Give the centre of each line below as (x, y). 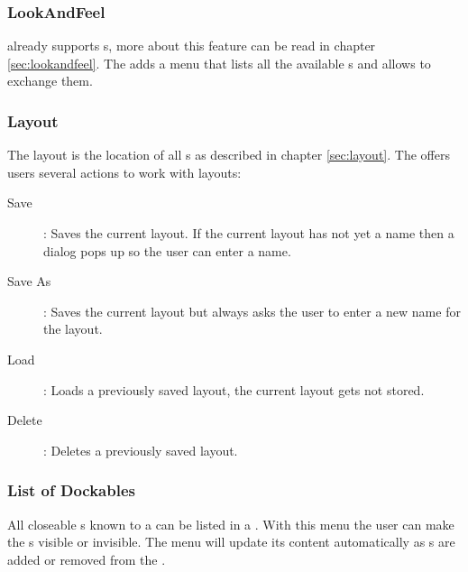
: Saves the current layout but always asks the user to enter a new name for (252, 311)
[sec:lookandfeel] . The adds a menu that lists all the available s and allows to (219, 63)
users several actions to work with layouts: (124, 172)
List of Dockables (71, 490)
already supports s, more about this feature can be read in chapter (192, 46)
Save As (29, 281)
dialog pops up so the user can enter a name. (167, 250)
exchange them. (50, 81)
